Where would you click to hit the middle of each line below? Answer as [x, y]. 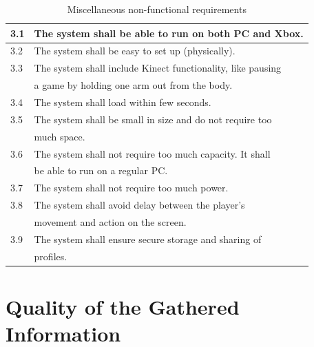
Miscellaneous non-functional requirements [157, 9]
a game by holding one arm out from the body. [133, 85]
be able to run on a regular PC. [101, 170]
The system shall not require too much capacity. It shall [152, 153]
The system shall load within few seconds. [123, 102]
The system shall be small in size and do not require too [153, 119]
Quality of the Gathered [123, 306]
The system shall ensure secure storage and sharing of [148, 239]
